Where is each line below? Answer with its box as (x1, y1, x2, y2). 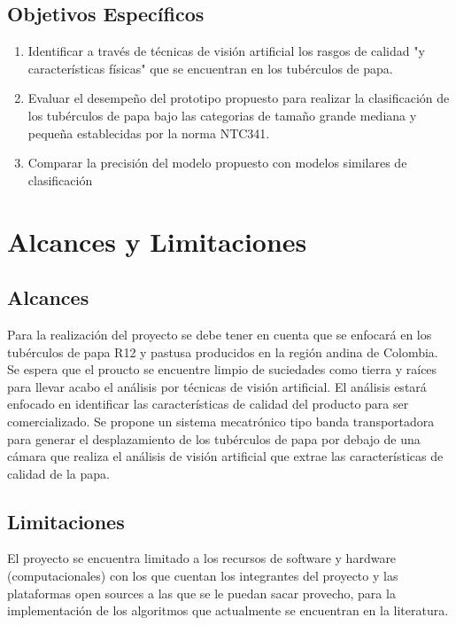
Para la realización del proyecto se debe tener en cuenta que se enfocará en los (7, 324, 432, 343)
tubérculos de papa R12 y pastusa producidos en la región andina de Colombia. (7, 342, 438, 361)
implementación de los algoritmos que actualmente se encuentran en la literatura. (7, 601, 449, 620)
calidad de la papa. (7, 464, 110, 482)
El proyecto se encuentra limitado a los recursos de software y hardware (7, 549, 397, 567)
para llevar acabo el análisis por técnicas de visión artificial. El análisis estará (7, 377, 427, 395)
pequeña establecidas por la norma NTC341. (27, 123, 270, 142)
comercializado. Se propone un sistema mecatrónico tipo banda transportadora (7, 411, 435, 430)
